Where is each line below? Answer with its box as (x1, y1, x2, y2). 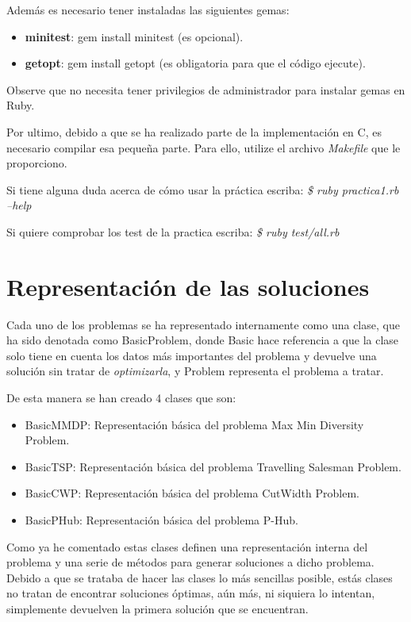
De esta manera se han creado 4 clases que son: (6, 390, 236, 406)
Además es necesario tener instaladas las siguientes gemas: (6, 2, 290, 17)
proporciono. (6, 155, 67, 171)
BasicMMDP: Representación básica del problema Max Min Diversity (25, 416, 364, 432)
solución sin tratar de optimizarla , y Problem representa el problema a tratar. (6, 363, 384, 379)
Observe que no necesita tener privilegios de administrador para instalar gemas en (6, 81, 405, 98)
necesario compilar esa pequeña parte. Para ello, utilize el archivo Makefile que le (6, 139, 401, 155)
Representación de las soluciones (6, 270, 370, 302)
